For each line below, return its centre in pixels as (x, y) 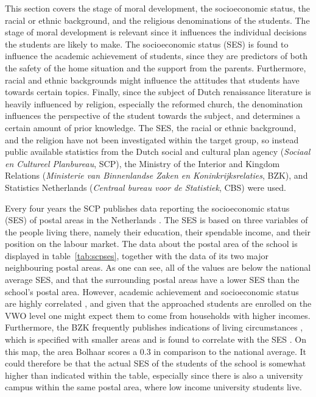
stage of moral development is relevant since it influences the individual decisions (156, 32)
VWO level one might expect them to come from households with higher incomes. (158, 315)
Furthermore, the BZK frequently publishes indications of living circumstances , (154, 327)
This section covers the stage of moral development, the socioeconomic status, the (158, 8)
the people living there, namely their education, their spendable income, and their (158, 231)
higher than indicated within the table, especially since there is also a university (154, 375)
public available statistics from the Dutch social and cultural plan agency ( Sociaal (158, 152)
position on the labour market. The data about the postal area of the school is (151, 244)
